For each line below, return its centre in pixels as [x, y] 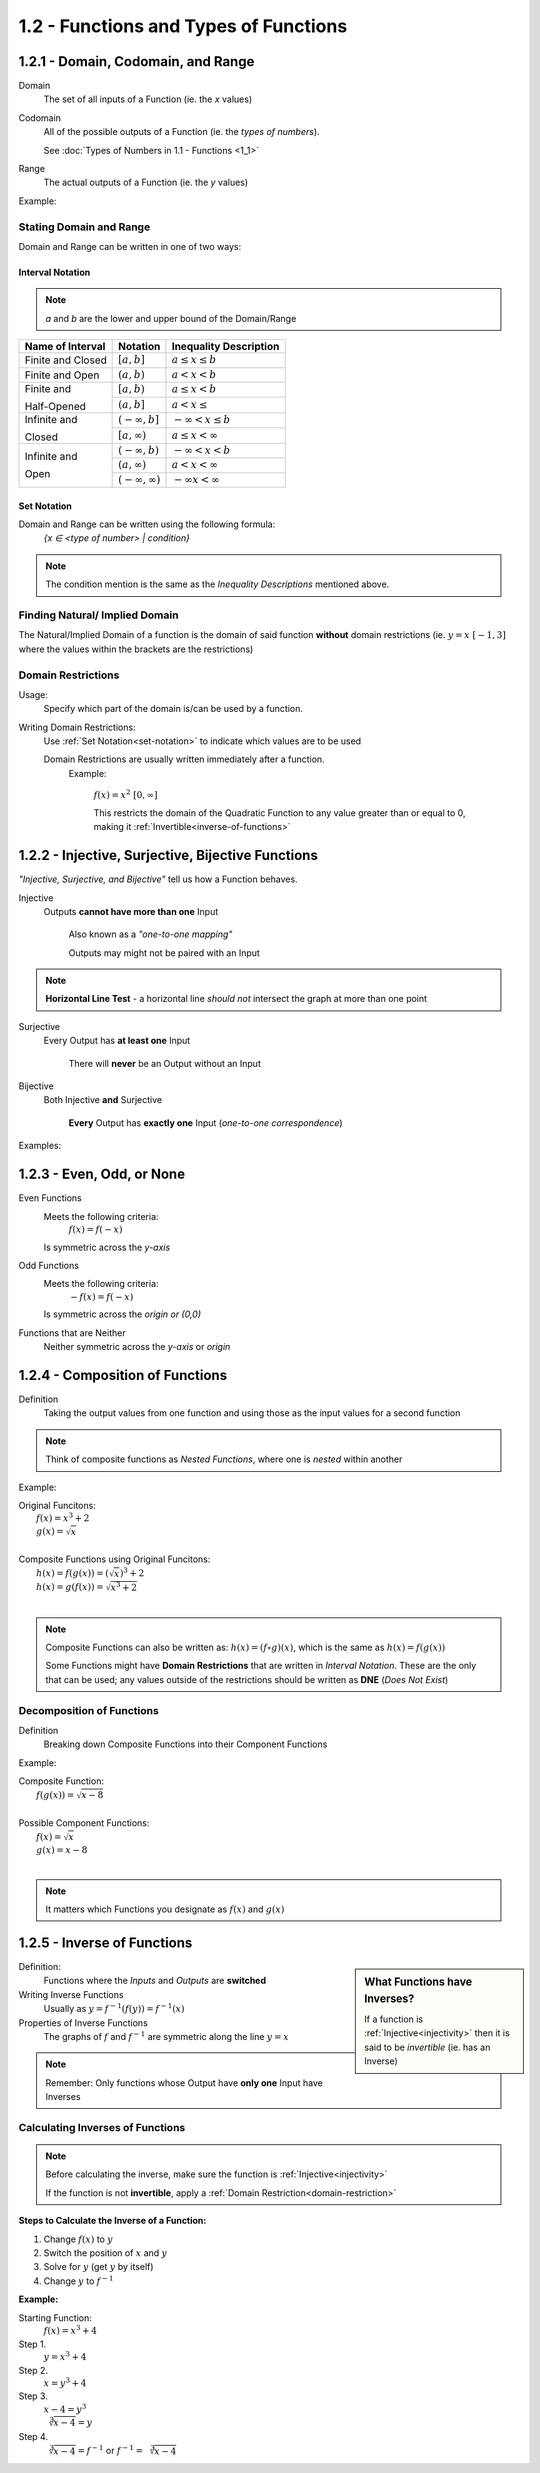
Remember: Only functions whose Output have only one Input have [184, 2082]
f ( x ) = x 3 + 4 [70, 2329]
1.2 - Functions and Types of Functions [183, 26]
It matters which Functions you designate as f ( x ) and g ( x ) [165, 1909]
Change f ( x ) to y [78, 2239]
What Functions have [418, 1982]
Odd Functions [49, 1265]
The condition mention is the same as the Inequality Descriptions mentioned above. [217, 584]
